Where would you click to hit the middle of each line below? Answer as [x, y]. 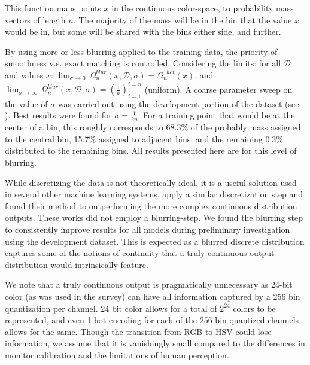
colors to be [254, 308]
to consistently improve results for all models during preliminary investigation [148, 229]
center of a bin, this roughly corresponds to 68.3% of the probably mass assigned [153, 127]
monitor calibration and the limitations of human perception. [117, 355]
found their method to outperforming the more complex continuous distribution [151, 206]
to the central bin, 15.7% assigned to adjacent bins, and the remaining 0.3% [144, 139]
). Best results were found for [58, 115]
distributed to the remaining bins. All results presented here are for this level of [151, 150]
